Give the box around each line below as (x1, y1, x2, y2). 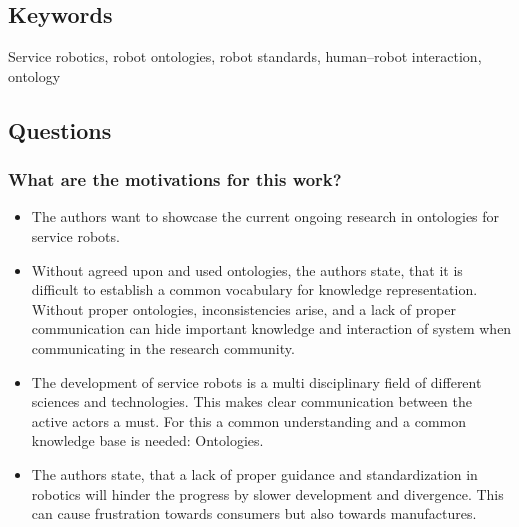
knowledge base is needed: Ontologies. (31, 430, 264, 451)
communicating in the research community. (31, 337, 295, 358)
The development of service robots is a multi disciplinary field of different (31, 371, 482, 392)
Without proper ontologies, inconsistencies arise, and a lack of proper (31, 298, 456, 319)
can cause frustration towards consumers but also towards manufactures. (31, 503, 477, 524)
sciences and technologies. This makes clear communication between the (31, 391, 472, 412)
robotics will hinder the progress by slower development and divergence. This (31, 483, 504, 504)
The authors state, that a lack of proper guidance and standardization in (31, 463, 478, 484)
